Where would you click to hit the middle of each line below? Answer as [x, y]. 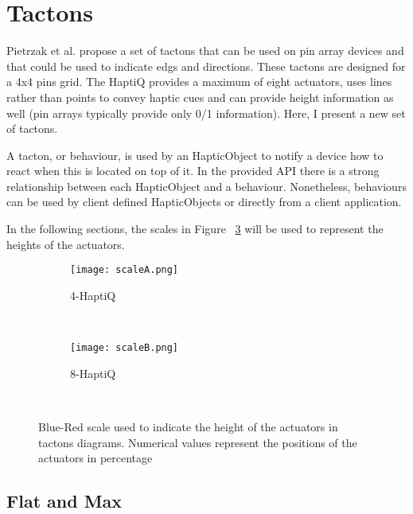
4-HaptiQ [93, 295]
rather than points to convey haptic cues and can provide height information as [200, 97]
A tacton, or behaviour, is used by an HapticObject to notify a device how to [195, 155]
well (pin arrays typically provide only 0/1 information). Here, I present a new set [206, 113]
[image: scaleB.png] [125, 348]
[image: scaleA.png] [125, 270]
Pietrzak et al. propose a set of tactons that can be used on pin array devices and [205, 51]
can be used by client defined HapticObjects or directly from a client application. [204, 202]
